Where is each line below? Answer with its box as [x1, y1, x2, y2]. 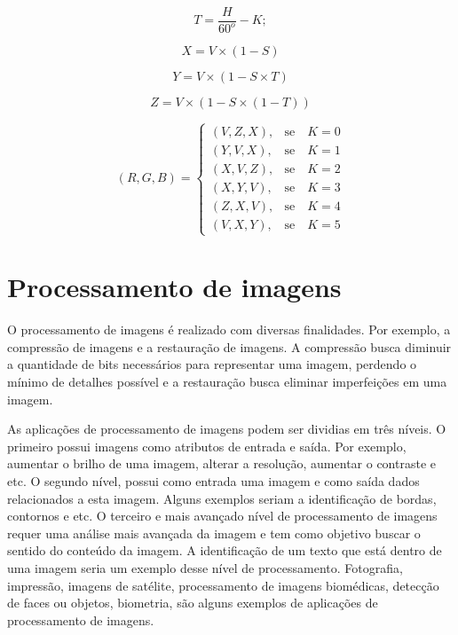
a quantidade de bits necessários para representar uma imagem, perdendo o [7, 355, 417, 373]
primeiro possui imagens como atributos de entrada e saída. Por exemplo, [7, 436, 407, 455]
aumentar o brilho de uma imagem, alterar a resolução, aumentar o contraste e [7, 454, 436, 473]
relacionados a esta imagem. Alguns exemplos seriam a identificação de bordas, [7, 489, 437, 507]
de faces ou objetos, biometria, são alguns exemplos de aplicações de [7, 593, 378, 612]
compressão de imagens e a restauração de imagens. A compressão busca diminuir [7, 337, 452, 356]
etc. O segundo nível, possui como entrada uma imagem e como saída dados [7, 471, 420, 490]
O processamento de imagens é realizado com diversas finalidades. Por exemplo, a [7, 320, 451, 339]
